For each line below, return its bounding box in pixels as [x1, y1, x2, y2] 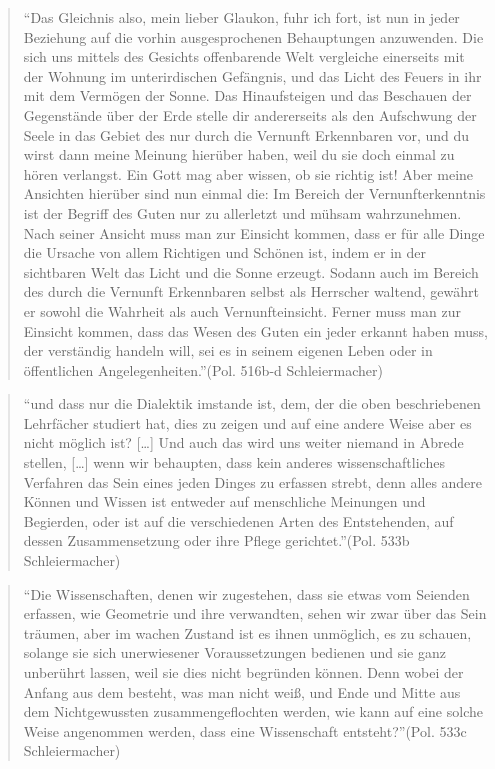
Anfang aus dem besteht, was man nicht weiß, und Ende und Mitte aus [23, 681, 461, 702]
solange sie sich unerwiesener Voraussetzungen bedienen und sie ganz [23, 642, 446, 663]
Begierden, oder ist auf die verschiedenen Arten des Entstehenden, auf [23, 510, 454, 531]
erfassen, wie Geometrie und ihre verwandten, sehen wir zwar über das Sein [23, 603, 487, 624]
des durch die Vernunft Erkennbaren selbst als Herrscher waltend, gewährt [23, 281, 479, 302]
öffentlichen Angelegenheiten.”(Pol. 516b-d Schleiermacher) [23, 359, 384, 380]
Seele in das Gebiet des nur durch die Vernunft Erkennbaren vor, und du [23, 124, 470, 145]
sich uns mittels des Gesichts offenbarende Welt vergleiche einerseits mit [23, 46, 465, 67]
